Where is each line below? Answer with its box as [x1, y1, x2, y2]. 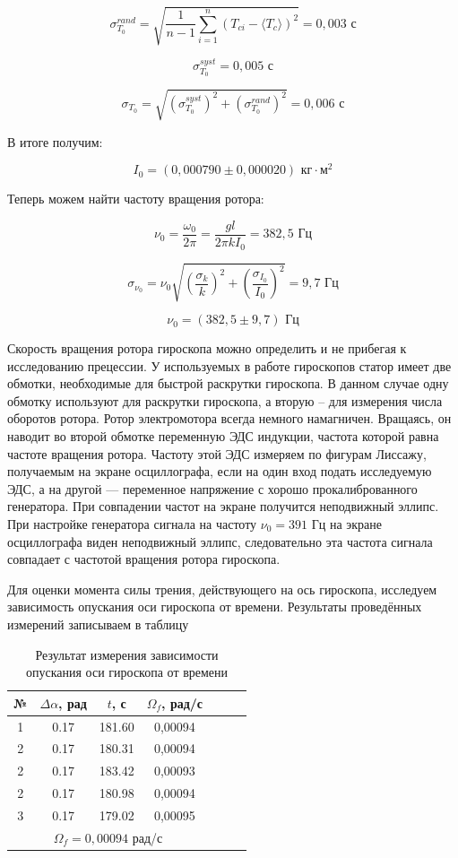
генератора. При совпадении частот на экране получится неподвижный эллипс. [7, 497, 439, 516]
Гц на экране [311, 515, 383, 533]
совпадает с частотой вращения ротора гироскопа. [7, 550, 281, 568]
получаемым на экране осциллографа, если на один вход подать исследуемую [7, 462, 432, 481]
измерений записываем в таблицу [7, 614, 189, 633]
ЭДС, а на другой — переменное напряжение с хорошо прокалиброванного [7, 479, 418, 498]
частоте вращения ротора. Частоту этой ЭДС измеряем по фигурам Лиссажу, [7, 444, 427, 463]
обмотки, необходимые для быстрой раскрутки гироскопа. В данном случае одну [7, 374, 449, 393]
